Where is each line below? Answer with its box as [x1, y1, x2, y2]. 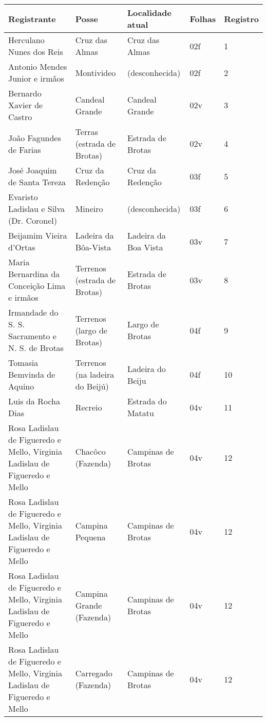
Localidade [127, 7, 171, 18]
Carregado [75, 667, 112, 679]
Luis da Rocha [8, 395, 60, 407]
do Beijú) [75, 380, 109, 392]
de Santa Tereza [8, 176, 66, 188]
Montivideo [75, 66, 116, 79]
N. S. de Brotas [8, 342, 64, 354]
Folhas [189, 12, 216, 25]
